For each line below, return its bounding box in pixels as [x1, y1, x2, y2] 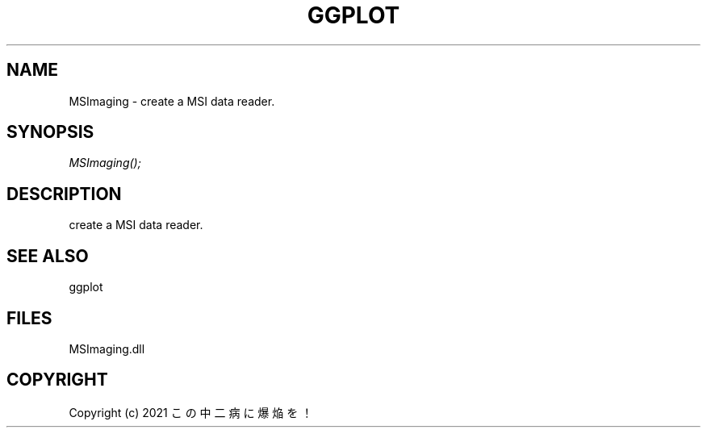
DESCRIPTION [6, 183, 122, 204]
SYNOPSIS [6, 122, 94, 143]
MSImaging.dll [69, 341, 145, 356]
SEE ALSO [6, 245, 89, 266]
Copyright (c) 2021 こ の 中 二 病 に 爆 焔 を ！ [69, 405, 313, 419]
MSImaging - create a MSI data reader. [69, 94, 275, 108]
